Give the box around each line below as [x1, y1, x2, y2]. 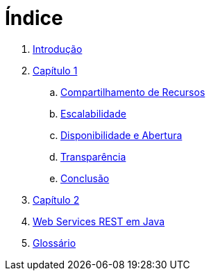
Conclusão [60, 172, 110, 184]
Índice [5, 6, 63, 30]
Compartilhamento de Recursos [60, 86, 205, 98]
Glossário [33, 236, 76, 249]
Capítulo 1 [33, 64, 78, 76]
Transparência [60, 150, 126, 163]
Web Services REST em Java [33, 215, 165, 227]
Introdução [33, 42, 83, 55]
